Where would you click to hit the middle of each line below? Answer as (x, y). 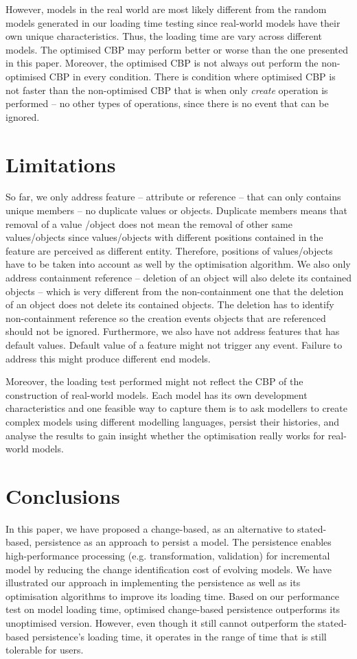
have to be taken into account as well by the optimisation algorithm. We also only (178, 264)
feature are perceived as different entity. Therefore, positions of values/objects (169, 250)
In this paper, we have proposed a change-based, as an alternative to (150, 528)
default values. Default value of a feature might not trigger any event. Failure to (174, 345)
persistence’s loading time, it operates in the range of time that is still (179, 636)
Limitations (61, 164)
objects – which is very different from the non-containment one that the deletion (175, 291)
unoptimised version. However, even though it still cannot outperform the (160, 623)
